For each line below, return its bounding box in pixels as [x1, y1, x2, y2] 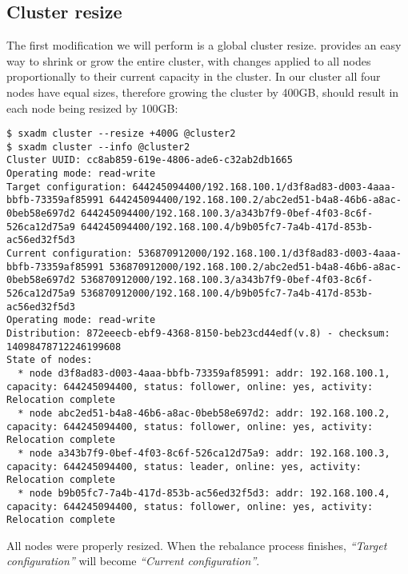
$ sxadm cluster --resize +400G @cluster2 [6, 128, 236, 140]
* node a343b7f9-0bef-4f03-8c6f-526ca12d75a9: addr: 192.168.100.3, [18, 447, 390, 459]
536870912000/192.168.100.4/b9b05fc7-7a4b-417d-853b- [81, 288, 374, 300]
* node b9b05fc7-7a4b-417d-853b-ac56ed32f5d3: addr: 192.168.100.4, [18, 487, 390, 499]
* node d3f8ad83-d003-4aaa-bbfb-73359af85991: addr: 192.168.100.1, [18, 367, 390, 379]
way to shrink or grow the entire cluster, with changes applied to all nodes [6, 52, 371, 69]
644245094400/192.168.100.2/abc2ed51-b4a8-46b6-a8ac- [109, 194, 402, 206]
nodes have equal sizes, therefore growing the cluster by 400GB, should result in [6, 83, 399, 100]
